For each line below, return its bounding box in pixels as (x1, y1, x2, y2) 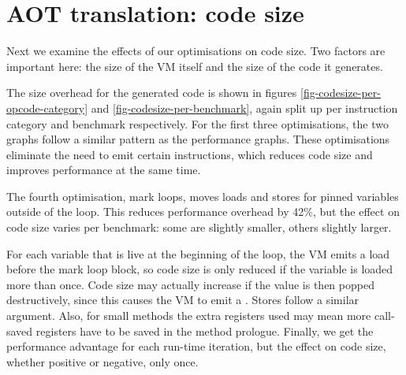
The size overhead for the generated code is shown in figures (6, 84, 297, 101)
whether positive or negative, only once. (6, 353, 199, 369)
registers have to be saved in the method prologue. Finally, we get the (35, 322, 374, 339)
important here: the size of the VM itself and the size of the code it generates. (6, 58, 383, 74)
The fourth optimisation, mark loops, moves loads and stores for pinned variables (6, 187, 399, 204)
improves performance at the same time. (6, 162, 201, 178)
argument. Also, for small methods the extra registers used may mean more (6, 307, 371, 324)
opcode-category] (6, 99, 88, 116)
